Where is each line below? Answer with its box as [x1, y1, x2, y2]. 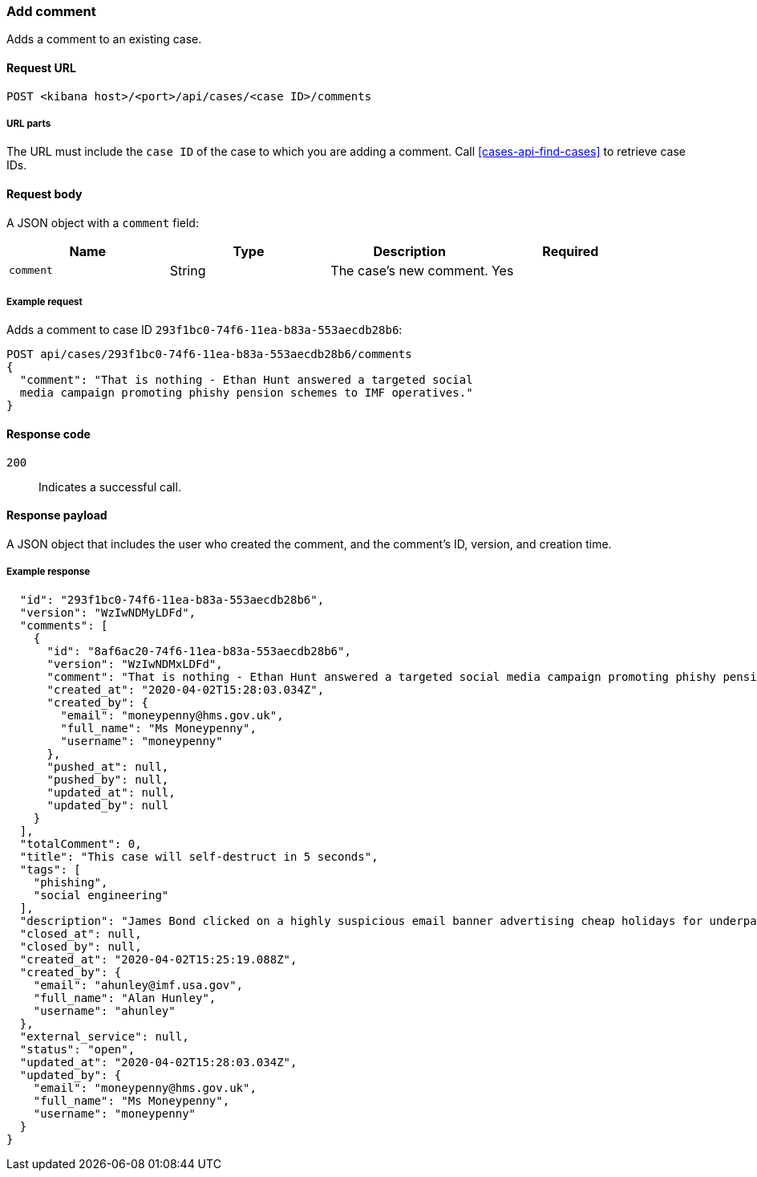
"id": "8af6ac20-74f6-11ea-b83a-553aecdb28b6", [47, 644, 351, 658]
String [169, 262, 206, 279]
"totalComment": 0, [19, 837, 142, 850]
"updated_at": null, [47, 785, 176, 799]
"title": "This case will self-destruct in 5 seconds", [19, 849, 378, 863]
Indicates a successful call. [38, 479, 181, 494]
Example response [6, 566, 91, 578]
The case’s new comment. [330, 262, 488, 279]
